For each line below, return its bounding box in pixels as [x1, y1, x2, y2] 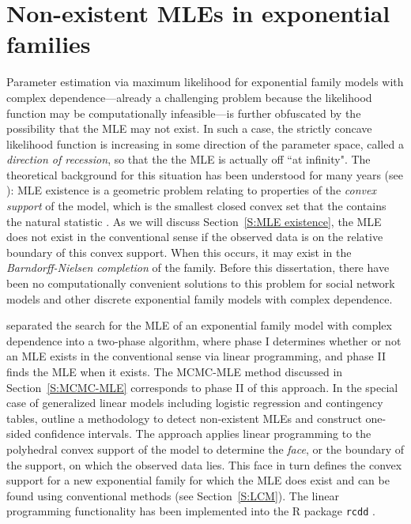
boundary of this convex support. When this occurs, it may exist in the [6, 243, 352, 260]
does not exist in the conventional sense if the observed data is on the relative [6, 228, 383, 245]
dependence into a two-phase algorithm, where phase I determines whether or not [6, 332, 402, 349]
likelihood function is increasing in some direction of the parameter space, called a [6, 135, 404, 152]
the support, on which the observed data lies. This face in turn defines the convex [6, 456, 402, 473]
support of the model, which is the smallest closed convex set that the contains [6, 198, 386, 214]
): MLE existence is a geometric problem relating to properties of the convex [6, 182, 376, 198]
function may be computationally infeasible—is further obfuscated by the [6, 104, 361, 121]
